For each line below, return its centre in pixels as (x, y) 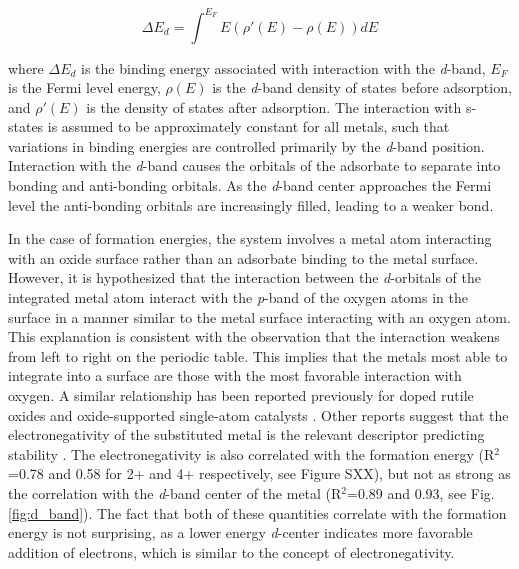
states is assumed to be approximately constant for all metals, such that (229, 126)
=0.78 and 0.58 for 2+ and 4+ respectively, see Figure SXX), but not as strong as (259, 473)
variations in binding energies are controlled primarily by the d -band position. (246, 145)
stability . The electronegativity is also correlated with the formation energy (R (251, 453)
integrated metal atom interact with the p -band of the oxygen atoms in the (238, 297)
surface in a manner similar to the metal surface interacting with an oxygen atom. (259, 316)
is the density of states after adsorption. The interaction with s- (281, 106)
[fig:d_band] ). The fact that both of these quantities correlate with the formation (257, 512)
